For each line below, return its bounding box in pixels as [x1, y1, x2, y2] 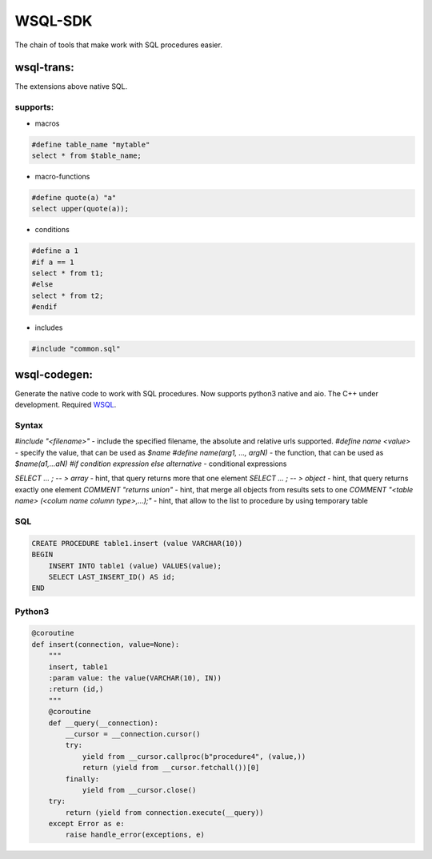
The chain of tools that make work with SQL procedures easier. [14, 40, 223, 50]
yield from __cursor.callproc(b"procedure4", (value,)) [82, 752, 306, 761]
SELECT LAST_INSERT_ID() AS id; [48, 572, 176, 581]
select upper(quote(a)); [31, 204, 130, 214]
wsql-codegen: [14, 367, 94, 381]
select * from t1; [31, 269, 104, 278]
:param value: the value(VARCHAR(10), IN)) [48, 673, 222, 683]
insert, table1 [48, 662, 108, 672]
